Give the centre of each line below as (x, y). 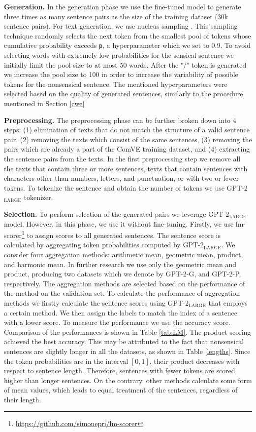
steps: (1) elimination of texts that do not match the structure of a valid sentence (127, 130)
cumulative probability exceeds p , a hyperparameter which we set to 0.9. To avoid (127, 45)
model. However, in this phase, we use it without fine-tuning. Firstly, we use (119, 223)
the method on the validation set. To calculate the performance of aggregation (122, 293)
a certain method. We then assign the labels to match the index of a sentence (121, 312)
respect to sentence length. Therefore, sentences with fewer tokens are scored (120, 371)
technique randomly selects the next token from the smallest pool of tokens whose (128, 35)
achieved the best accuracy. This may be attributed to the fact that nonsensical (124, 341)
